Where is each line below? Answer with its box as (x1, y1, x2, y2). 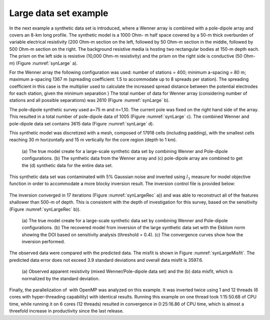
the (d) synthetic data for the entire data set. (21, 162, 113, 168)
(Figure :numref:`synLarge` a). (15, 60, 78, 66)
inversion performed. (21, 239, 65, 245)
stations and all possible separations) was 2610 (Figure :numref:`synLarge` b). (9, 97, 170, 103)
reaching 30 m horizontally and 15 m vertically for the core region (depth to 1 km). (9, 137, 177, 143)
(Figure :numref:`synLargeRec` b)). (9, 206, 81, 212)
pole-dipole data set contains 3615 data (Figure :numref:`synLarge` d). (9, 120, 154, 126)
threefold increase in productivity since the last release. (9, 308, 124, 314)
